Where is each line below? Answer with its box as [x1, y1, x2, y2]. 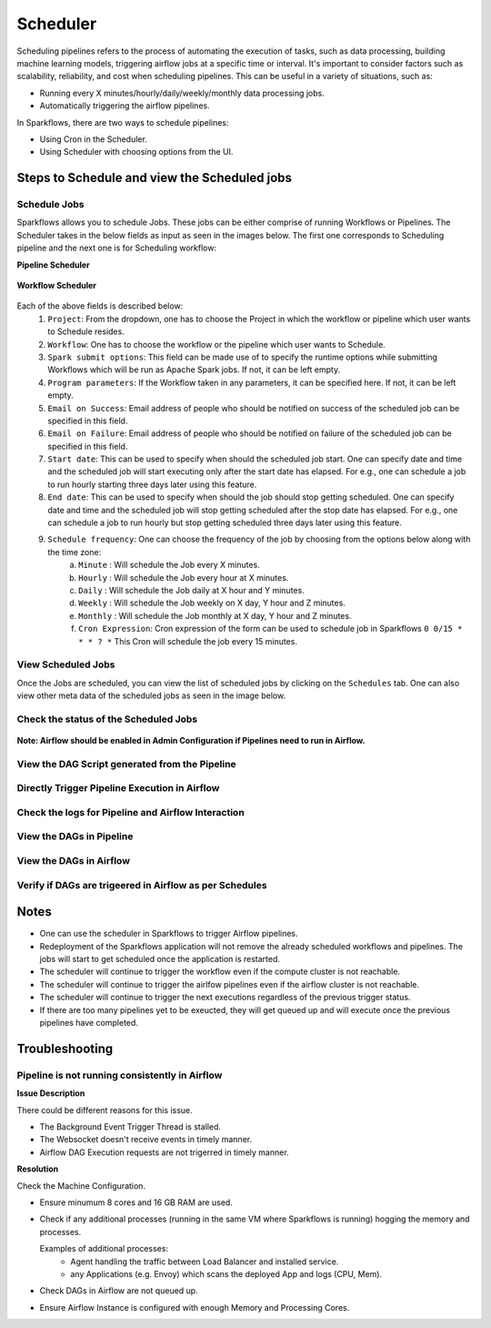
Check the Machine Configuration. [16, 1180, 145, 1191]
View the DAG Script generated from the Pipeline [16, 757, 236, 770]
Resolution [16, 1163, 59, 1174]
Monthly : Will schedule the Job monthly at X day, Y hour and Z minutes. [78, 610, 352, 621]
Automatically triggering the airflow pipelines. [39, 100, 210, 111]
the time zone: [47, 546, 102, 557]
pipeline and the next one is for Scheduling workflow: [16, 242, 217, 254]
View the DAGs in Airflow [16, 855, 131, 867]
